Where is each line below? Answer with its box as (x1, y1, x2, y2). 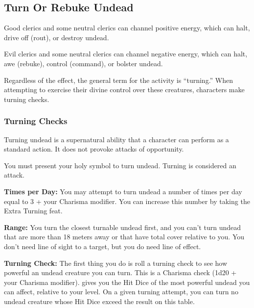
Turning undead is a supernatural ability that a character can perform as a (4, 134, 229, 144)
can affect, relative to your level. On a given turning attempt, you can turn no (4, 286, 238, 297)
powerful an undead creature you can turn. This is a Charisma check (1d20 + (4, 267, 237, 278)
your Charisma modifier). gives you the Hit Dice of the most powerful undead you (4, 277, 250, 287)
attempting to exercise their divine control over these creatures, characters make (4, 84, 245, 95)
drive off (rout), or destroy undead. (4, 32, 109, 42)
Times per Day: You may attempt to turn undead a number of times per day (4, 186, 242, 196)
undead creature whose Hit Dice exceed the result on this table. (4, 296, 195, 306)
